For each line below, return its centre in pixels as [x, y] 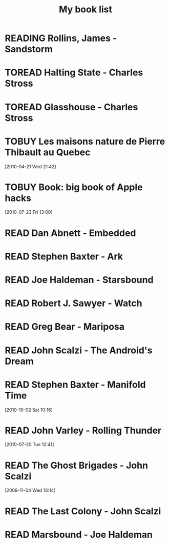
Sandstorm [29, 49]
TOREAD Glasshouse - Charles [71, 107]
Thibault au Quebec [48, 152]
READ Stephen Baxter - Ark [64, 256]
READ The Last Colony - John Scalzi [83, 511]
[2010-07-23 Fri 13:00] [29, 212]
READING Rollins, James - [61, 38]
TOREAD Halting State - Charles [74, 73]
